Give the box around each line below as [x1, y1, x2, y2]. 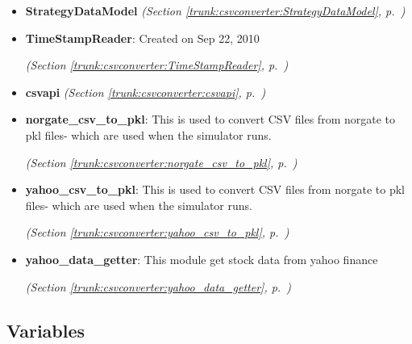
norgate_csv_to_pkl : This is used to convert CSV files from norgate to [25, 111, 396, 128]
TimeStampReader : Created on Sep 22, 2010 [25, 29, 260, 46]
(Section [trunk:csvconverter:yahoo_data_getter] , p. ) [25, 278, 292, 295]
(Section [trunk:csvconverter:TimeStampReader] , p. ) [25, 57, 289, 73]
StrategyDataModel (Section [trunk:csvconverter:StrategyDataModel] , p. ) [25, 2, 406, 19]
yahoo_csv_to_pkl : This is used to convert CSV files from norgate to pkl [25, 181, 405, 198]
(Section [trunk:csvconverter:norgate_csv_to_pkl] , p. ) [25, 153, 298, 170]
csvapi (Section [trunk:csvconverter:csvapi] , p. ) [25, 83, 266, 100]
